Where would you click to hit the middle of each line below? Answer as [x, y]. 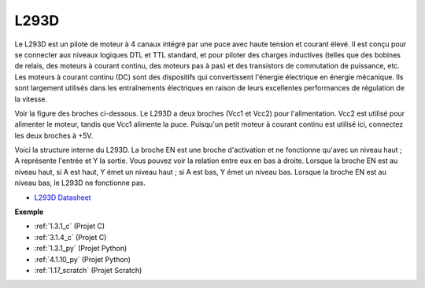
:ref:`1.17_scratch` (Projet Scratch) [88, 270]
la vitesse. [31, 99]
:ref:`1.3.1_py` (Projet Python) [81, 249]
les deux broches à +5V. [54, 135]
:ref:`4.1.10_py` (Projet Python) [83, 259]
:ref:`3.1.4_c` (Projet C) [70, 237]
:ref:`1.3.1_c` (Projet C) [70, 226]
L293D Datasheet [63, 198]
